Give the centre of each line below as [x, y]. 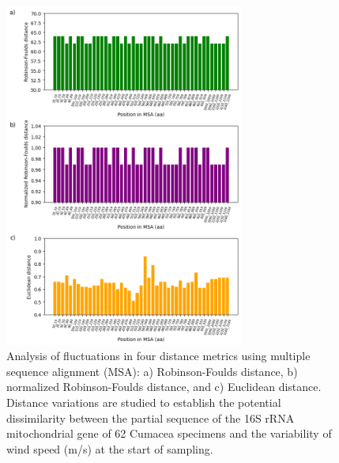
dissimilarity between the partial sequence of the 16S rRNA [151, 417]
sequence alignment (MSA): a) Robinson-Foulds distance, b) [152, 371]
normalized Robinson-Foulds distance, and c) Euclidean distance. [164, 387]
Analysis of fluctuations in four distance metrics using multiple [158, 356]
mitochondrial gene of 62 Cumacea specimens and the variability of [169, 433]
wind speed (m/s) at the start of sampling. [110, 448]
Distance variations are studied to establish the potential [144, 402]
